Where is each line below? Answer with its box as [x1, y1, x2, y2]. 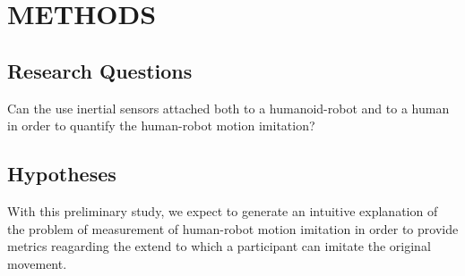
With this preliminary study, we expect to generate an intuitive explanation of [7, 201, 438, 220]
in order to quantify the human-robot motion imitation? [7, 116, 315, 135]
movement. [7, 254, 67, 272]
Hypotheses [7, 160, 116, 188]
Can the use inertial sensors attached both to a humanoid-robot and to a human [7, 98, 450, 117]
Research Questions [7, 56, 193, 84]
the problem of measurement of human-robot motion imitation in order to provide [7, 219, 459, 238]
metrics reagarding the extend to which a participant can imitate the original [7, 237, 431, 255]
